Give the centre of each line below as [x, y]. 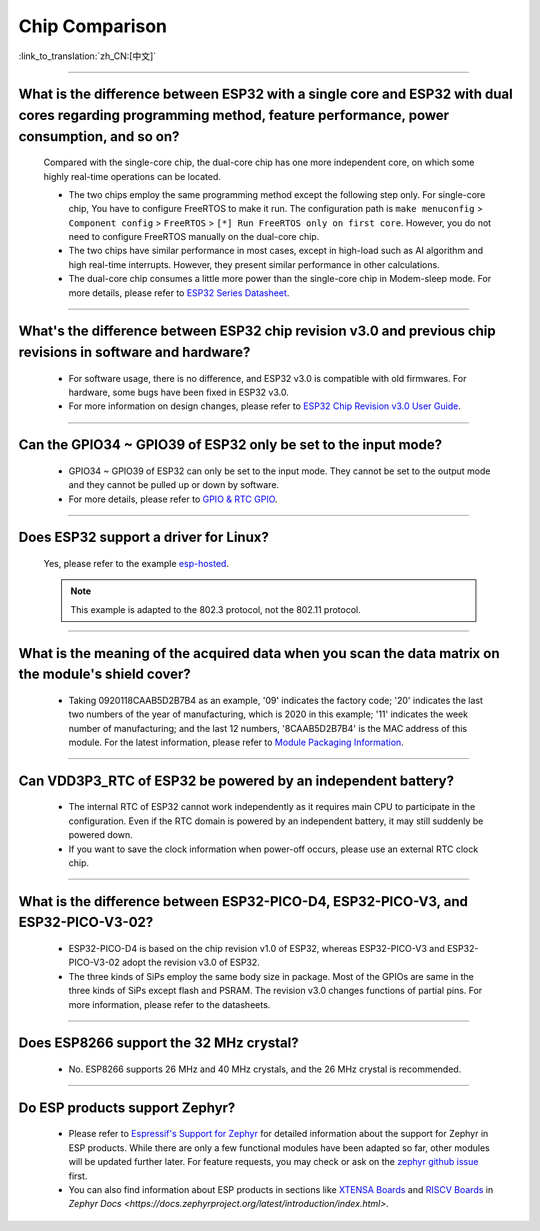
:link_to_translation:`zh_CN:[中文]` [87, 56]
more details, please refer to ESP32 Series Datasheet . [179, 292]
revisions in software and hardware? [134, 352]
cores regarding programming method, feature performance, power [234, 115]
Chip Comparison [93, 26]
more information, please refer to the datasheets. [169, 1004]
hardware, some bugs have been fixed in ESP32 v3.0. [178, 392]
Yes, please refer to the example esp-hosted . [136, 564]
